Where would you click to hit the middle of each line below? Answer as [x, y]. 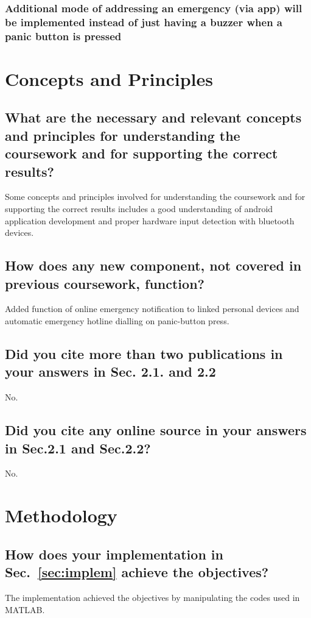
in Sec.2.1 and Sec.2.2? [78, 448]
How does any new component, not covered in [153, 265]
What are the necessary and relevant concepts [153, 117]
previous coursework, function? [105, 283]
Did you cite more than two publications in [144, 353]
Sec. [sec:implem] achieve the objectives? [137, 572]
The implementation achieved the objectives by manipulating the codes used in [152, 597]
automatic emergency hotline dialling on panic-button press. [117, 321]
